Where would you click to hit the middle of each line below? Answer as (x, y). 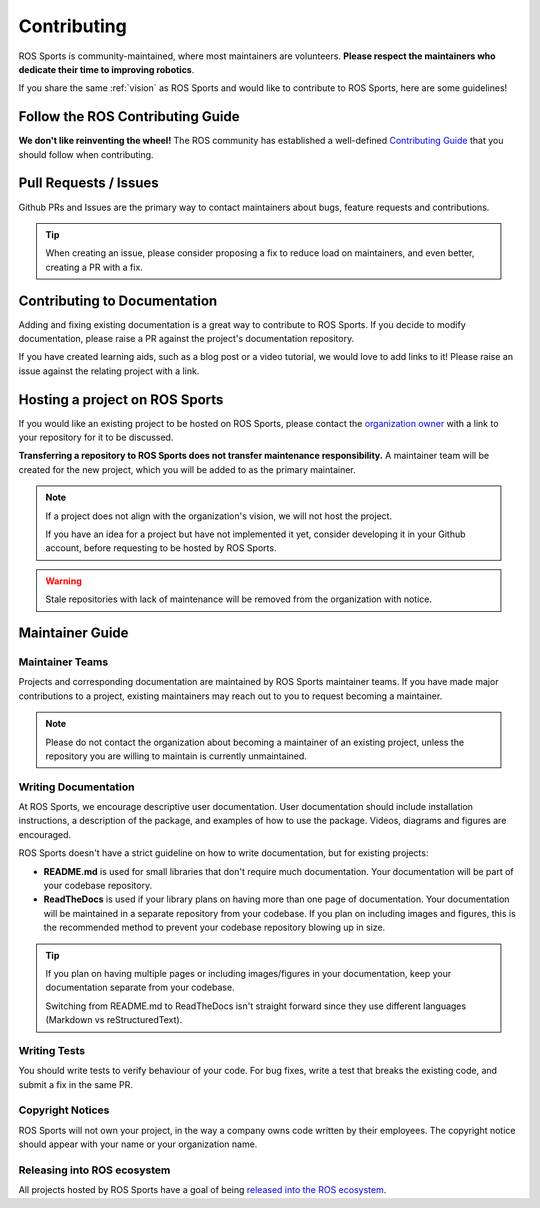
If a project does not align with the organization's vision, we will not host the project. (219, 516)
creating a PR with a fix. (94, 267)
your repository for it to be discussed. (96, 437)
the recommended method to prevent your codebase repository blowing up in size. (214, 927)
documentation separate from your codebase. (140, 987)
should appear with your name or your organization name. (138, 1144)
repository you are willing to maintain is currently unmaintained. (176, 756)
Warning (63, 581)
